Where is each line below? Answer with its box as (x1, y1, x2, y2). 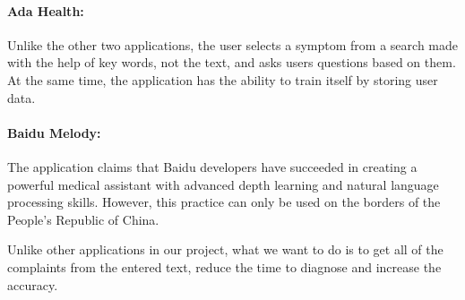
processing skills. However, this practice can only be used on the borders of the (7, 193, 441, 211)
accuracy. (7, 275, 58, 294)
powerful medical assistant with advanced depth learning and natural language (7, 175, 439, 193)
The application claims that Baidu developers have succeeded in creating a (7, 157, 418, 176)
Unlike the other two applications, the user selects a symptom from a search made (7, 35, 458, 54)
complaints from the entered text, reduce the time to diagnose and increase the (7, 257, 442, 276)
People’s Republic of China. (7, 210, 159, 228)
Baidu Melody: (7, 123, 101, 141)
